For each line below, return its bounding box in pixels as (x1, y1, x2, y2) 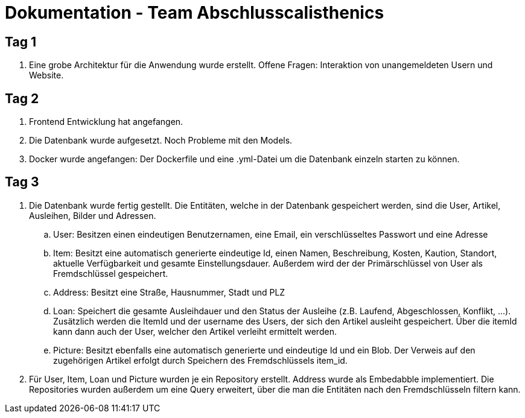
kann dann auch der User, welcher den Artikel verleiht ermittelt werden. (53, 326, 337, 337)
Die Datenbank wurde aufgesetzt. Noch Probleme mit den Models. (29, 135, 293, 146)
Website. (29, 70, 64, 81)
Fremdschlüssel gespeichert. (53, 268, 168, 279)
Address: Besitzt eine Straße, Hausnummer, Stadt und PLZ (53, 287, 285, 297)
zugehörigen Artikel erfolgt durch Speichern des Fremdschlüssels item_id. (53, 355, 348, 366)
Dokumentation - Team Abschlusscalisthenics (5, 2, 384, 23)
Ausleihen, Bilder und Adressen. (29, 210, 156, 221)
